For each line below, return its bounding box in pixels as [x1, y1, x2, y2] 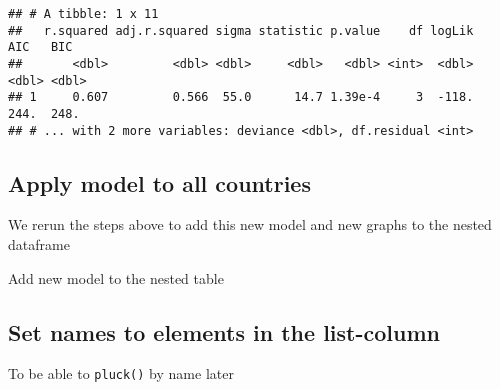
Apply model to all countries [8, 167, 311, 198]
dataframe [8, 234, 70, 255]
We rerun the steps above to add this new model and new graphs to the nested [8, 214, 492, 235]
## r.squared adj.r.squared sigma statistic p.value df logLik [8, 23, 474, 38]
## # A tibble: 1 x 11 [8, 7, 159, 21]
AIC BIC [8, 40, 73, 55]
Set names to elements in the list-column [8, 316, 440, 347]
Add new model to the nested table [8, 267, 224, 288]
